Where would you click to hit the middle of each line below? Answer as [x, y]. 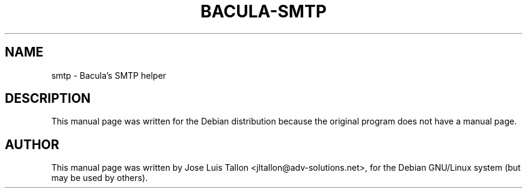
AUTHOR [32, 144]
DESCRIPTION [48, 99]
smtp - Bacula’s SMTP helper [109, 75]
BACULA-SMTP [263, 11]
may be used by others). [100, 178]
